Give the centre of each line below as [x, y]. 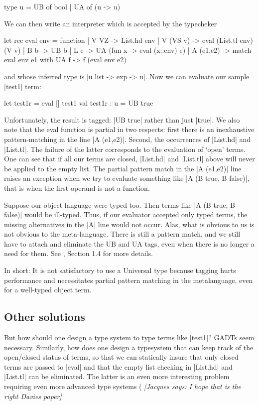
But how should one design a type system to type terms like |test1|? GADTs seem [129, 337]
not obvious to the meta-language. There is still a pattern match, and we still [122, 234]
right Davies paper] [33, 396]
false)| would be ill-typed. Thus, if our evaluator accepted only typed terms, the [126, 214]
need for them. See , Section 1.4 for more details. [78, 253]
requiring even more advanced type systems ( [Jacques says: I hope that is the [123, 386]
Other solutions [45, 317]
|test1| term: [23, 86]
